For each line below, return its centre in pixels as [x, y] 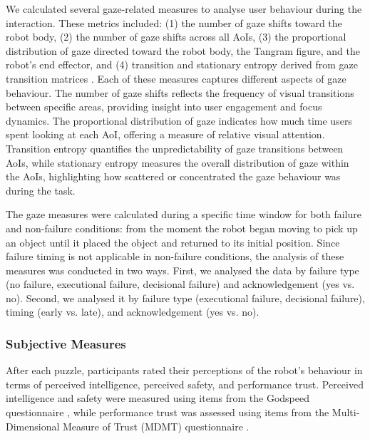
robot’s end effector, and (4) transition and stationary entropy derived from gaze [182, 64]
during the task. [41, 190]
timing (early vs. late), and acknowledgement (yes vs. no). [133, 312]
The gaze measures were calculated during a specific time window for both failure [184, 214]
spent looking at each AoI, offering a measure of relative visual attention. [165, 134]
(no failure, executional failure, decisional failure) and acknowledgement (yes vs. [180, 284]
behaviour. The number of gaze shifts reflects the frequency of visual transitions [180, 92]
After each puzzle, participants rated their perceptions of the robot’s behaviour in [184, 370]
